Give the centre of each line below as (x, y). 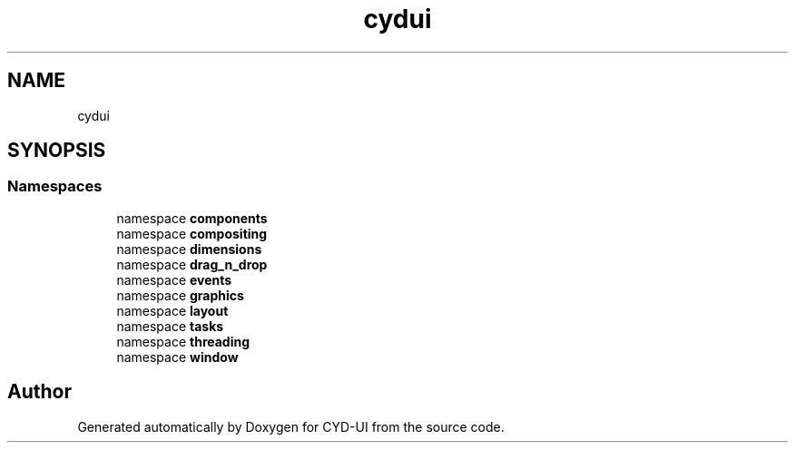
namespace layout (172, 310)
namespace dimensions (189, 249)
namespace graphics (180, 295)
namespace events (174, 279)
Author (39, 392)
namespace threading (183, 341)
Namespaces (55, 186)
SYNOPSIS (57, 151)
